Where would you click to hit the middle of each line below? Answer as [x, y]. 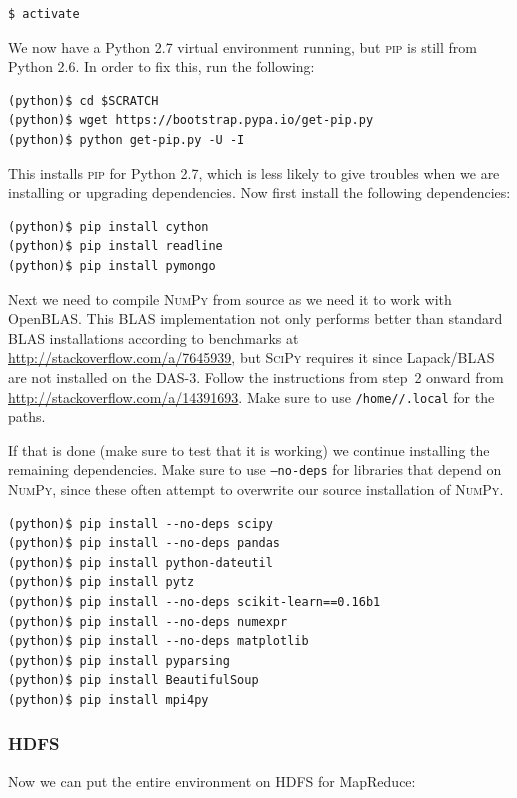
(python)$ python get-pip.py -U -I [126, 139]
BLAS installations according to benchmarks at [153, 337]
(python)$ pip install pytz [101, 582]
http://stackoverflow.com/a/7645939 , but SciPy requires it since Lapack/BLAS [251, 357]
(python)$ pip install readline [115, 246]
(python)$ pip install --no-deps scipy [140, 523]
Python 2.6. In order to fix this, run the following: [161, 66]
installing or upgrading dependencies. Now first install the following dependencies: [259, 192]
